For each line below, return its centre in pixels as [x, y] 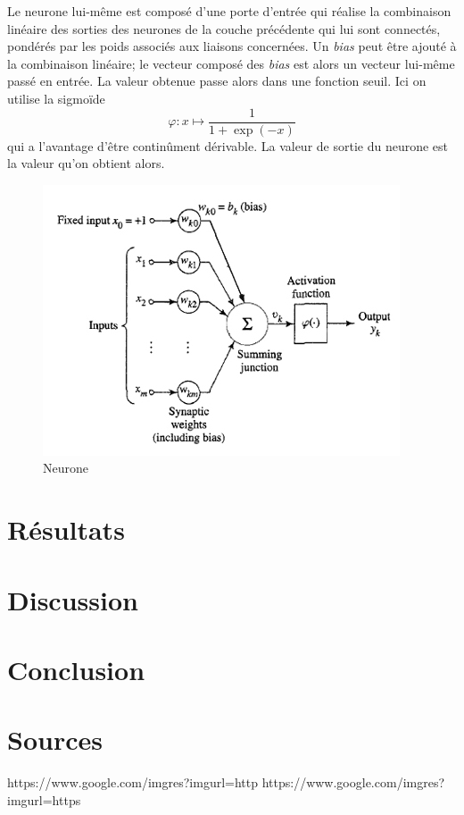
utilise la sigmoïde [56, 98]
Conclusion [76, 669]
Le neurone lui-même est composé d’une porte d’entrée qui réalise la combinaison [229, 11]
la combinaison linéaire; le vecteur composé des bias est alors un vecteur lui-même [231, 63]
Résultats [66, 529]
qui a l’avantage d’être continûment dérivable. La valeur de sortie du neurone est [228, 145]
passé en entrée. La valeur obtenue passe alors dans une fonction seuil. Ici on [217, 81]
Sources [55, 739]
